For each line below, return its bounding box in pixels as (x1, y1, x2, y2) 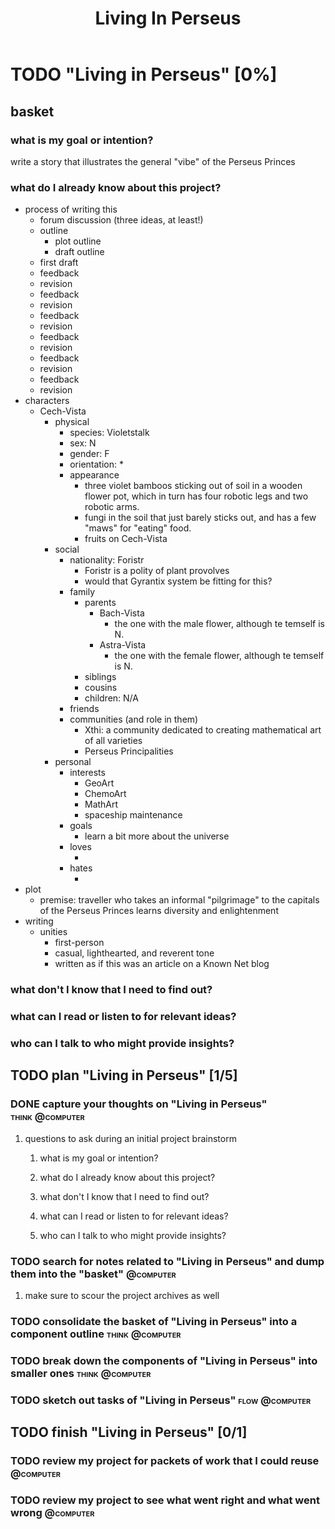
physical (54, 416, 90, 428)
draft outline (54, 246, 105, 258)
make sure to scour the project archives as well (24, 1289, 220, 1301)
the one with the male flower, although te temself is (114, 618, 326, 630)
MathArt (84, 798, 119, 811)
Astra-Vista (99, 639, 147, 651)
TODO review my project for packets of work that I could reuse (10, 1454, 320, 1467)
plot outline (54, 235, 102, 247)
